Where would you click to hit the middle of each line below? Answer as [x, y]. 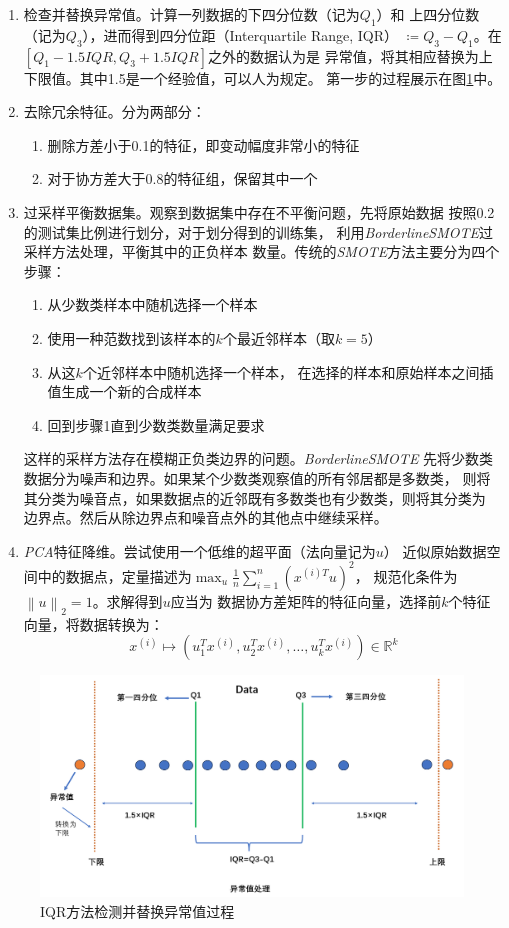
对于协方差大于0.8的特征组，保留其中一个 [182, 178]
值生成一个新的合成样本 [124, 391]
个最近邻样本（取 [278, 337]
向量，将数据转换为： [93, 623]
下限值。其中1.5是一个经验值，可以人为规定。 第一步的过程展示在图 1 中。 [262, 77]
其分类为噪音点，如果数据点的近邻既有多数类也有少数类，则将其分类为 [254, 497]
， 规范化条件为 [406, 575]
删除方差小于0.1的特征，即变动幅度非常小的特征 [203, 144]
